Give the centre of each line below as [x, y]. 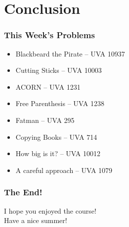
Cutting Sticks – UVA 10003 [59, 70]
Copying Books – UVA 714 [56, 137]
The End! [23, 192]
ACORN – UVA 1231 [48, 86]
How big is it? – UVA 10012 [58, 153]
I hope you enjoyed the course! [50, 210]
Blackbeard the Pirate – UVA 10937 [70, 53]
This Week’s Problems [49, 35]
